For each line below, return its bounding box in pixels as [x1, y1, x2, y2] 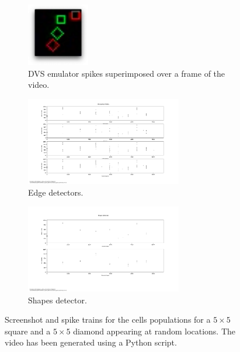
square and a [5, 324, 51, 337]
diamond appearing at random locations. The [73, 324, 236, 337]
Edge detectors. [28, 186, 84, 198]
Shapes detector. [28, 293, 87, 306]
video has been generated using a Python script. [5, 336, 177, 348]
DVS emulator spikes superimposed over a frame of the [28, 67, 225, 79]
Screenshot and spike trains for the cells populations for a [5, 313, 211, 326]
